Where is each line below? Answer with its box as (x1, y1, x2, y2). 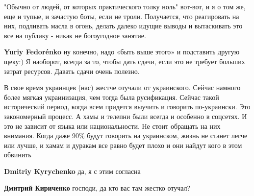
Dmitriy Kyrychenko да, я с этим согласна (4, 166, 141, 176)
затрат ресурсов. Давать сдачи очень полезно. (4, 66, 140, 76)
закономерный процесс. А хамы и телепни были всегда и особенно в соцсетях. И (4, 111, 247, 121)
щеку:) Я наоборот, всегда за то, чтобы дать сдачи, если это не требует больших (4, 56, 245, 66)
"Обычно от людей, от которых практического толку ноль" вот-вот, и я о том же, (4, 1, 246, 11)
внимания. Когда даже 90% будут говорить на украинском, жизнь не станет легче (4, 130, 248, 141)
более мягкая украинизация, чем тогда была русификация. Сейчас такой (4, 92, 219, 102)
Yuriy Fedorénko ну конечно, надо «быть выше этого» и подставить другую (4, 47, 240, 57)
